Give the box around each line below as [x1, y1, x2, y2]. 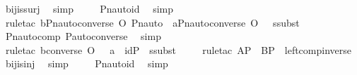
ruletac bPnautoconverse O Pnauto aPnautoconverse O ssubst [5, 15, 300, 29]
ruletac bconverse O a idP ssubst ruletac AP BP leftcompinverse [5, 42, 351, 57]
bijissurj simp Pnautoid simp [5, 1, 174, 15]
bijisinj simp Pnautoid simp [5, 56, 168, 71]
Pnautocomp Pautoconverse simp [5, 29, 161, 43]
